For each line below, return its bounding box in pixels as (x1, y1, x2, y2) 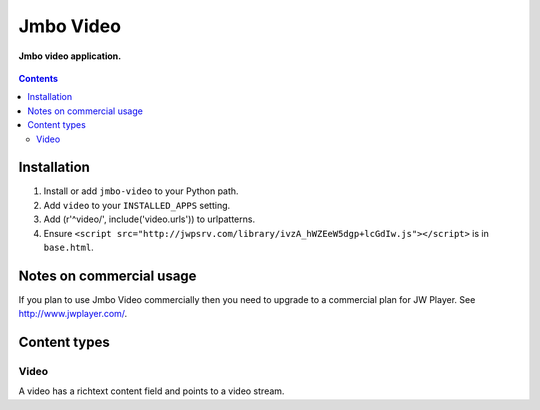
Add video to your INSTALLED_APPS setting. (43, 199, 231, 211)
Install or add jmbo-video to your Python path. (43, 185, 239, 197)
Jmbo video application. (18, 50, 122, 62)
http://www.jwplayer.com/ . (18, 308, 128, 320)
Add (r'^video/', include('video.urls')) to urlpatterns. (43, 213, 255, 225)
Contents (18, 72, 59, 84)
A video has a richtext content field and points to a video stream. (18, 385, 285, 397)
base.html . (43, 241, 94, 253)
